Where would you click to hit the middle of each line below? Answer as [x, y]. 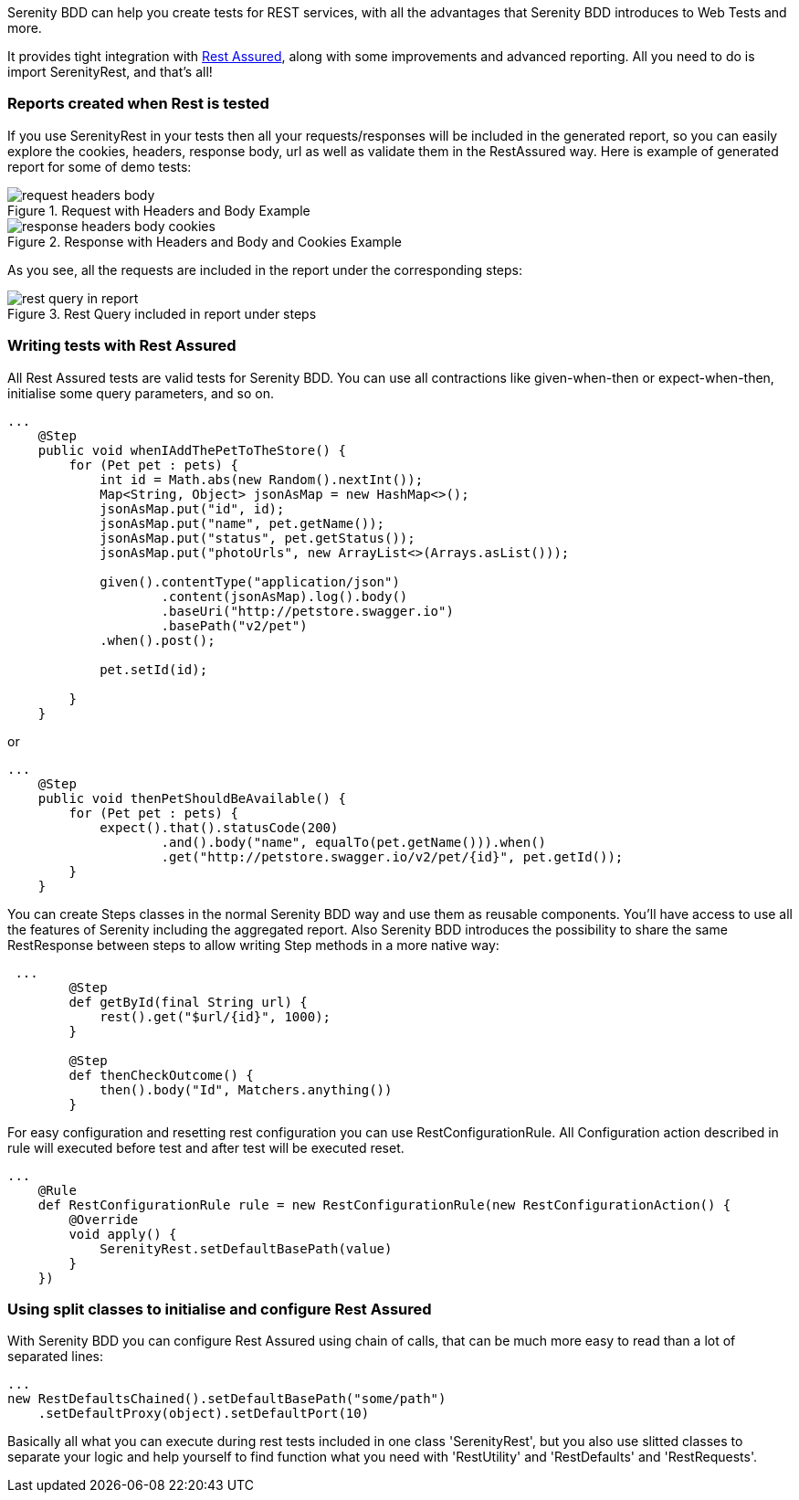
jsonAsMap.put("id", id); [192, 508]
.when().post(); [158, 640]
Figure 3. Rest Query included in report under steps [162, 313]
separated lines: [56, 1357]
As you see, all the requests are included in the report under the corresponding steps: [265, 269]
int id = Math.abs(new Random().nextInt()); [262, 479]
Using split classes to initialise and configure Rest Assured [220, 1309]
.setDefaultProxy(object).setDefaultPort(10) [204, 1414]
